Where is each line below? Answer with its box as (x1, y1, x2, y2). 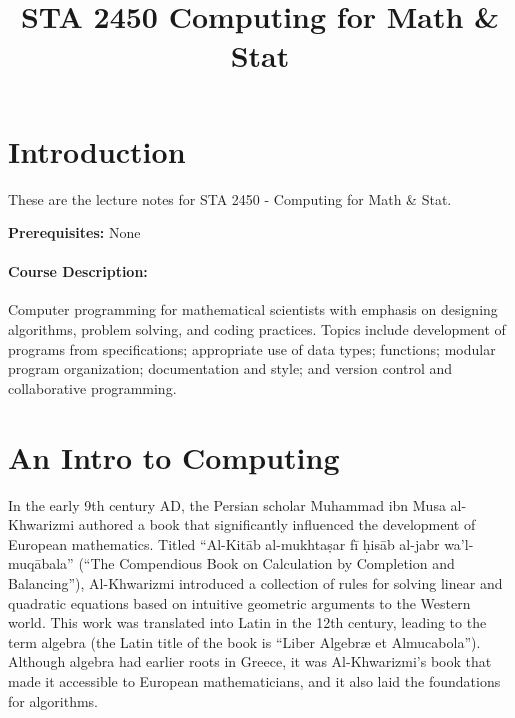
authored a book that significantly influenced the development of (78, 514, 476, 535)
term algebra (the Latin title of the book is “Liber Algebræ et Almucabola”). (8, 631, 481, 652)
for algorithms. (8, 690, 99, 711)
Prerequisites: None (8, 222, 141, 243)
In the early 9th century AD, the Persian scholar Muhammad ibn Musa (8, 494, 446, 515)
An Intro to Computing (8, 436, 340, 477)
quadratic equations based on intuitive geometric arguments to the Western (8, 592, 471, 613)
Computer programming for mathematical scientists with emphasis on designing (8, 299, 498, 320)
